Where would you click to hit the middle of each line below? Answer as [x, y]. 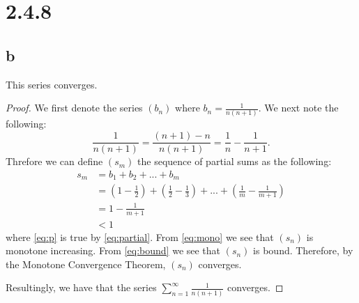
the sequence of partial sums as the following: [235, 161]
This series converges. [52, 84]
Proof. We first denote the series [74, 108]
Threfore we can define [54, 161]
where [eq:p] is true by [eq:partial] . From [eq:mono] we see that [140, 236]
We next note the [301, 108]
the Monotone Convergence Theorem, [86, 264]
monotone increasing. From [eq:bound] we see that [113, 250]
